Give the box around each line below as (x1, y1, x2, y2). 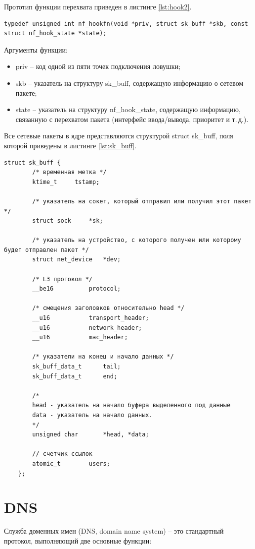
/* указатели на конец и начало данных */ (32, 353, 174, 361)
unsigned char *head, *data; (32, 431, 149, 438)
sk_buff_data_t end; (32, 372, 118, 380)
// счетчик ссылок (32, 450, 92, 458)
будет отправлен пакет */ (4, 246, 89, 253)
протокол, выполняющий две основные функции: (4, 535, 152, 546)
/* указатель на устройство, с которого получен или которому (32, 237, 241, 244)
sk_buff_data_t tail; (32, 363, 121, 370)
